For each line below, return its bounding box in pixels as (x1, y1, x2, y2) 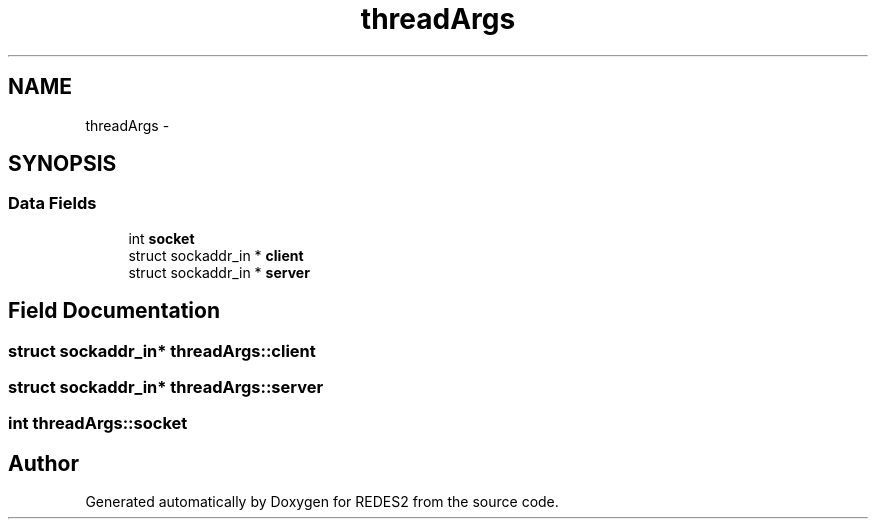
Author (8, 450, 79, 476)
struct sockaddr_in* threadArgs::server (8, 377, 324, 398)
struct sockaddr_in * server (128, 263, 310, 281)
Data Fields (8, 193, 97, 214)
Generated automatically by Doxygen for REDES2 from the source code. (85, 493, 559, 511)
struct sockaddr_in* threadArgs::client (8, 340, 316, 361)
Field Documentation (8, 298, 220, 324)
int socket (128, 229, 195, 247)
